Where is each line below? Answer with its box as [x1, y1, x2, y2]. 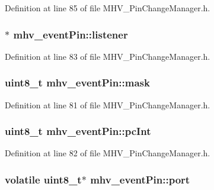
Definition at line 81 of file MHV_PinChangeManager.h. [5, 98, 210, 111]
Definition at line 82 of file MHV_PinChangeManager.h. [5, 147, 210, 159]
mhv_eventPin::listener [13, 27, 128, 41]
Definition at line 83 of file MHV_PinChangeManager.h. [5, 50, 210, 62]
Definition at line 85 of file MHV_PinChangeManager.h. [5, 2, 210, 14]
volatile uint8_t [5, 172, 82, 186]
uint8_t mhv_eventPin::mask [5, 75, 150, 90]
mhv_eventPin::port [90, 172, 190, 186]
